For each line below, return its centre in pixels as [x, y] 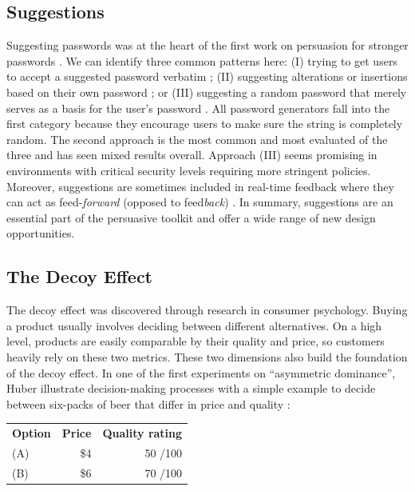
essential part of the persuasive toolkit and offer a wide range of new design [191, 217]
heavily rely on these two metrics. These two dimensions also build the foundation [207, 356]
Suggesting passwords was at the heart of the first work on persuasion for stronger [207, 45]
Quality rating [142, 433]
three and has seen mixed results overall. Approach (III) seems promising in [192, 155]
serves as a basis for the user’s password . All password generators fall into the [198, 108]
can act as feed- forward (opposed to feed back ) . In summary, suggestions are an [200, 202]
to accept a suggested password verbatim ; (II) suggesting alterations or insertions [207, 76]
